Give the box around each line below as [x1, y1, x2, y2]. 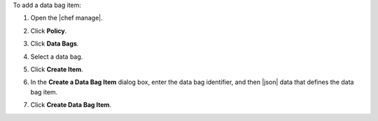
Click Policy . [30, 27, 67, 35]
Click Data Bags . [30, 39, 79, 48]
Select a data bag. [30, 52, 83, 61]
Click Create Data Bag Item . [30, 101, 112, 109]
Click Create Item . [30, 65, 83, 73]
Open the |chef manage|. [30, 14, 103, 22]
